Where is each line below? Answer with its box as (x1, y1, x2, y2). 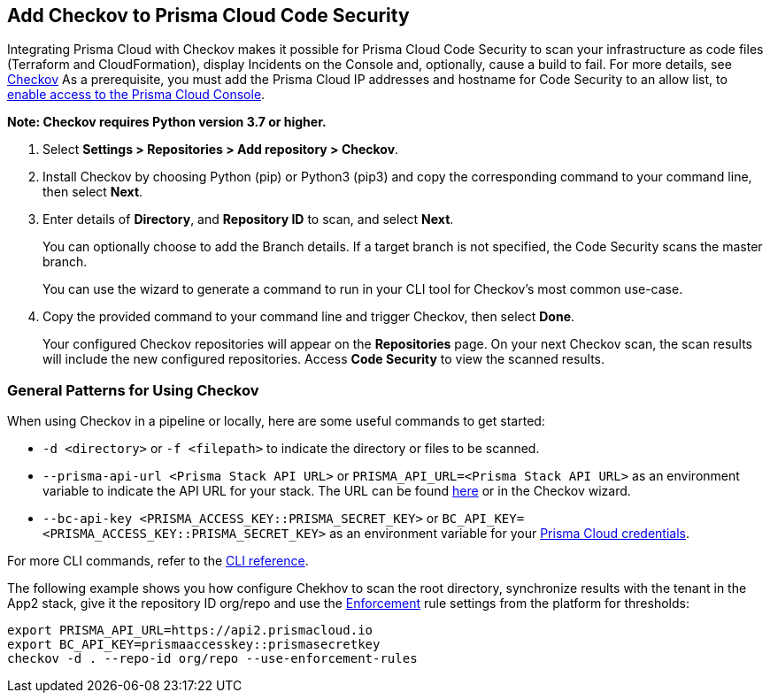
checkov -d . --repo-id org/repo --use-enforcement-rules (7, 651, 418, 666)
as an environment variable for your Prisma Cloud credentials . (329, 526, 689, 542)
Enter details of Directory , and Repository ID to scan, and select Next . (42, 212, 454, 227)
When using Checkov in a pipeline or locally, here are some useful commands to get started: (7, 413, 545, 429)
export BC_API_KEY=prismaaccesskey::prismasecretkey (7, 637, 381, 652)
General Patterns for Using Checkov (7, 381, 259, 399)
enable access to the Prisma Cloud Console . (7, 87, 266, 103)
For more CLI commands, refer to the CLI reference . (7, 553, 309, 569)
